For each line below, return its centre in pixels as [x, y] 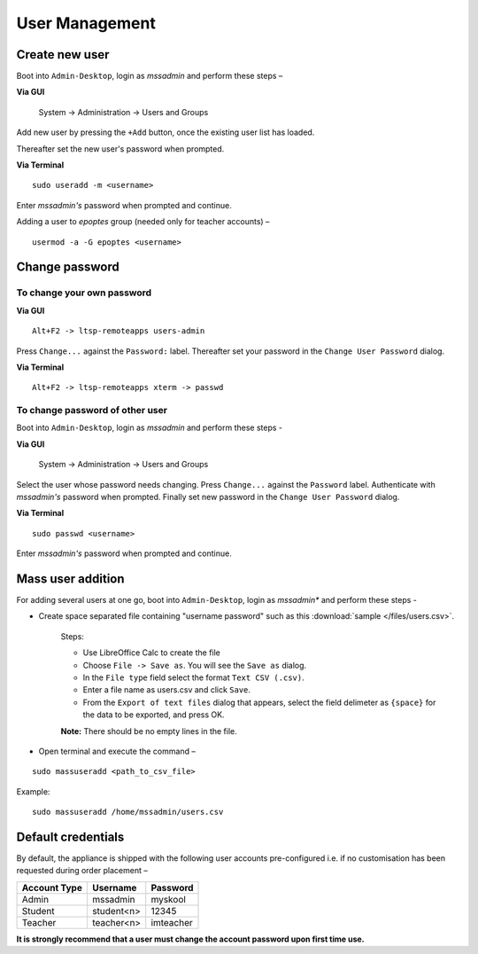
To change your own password [84, 293]
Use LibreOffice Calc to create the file [152, 653]
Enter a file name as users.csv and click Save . [167, 690]
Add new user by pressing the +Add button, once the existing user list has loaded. [166, 132]
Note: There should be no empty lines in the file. [149, 731]
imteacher [172, 922]
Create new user [63, 55]
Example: [33, 791]
